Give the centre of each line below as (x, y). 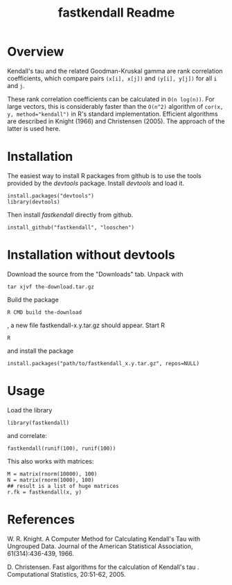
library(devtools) (34, 202)
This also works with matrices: (51, 461)
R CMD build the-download (44, 312)
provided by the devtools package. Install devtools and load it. (96, 183)
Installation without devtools (91, 255)
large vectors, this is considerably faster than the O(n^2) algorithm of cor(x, (115, 106)
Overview (36, 52)
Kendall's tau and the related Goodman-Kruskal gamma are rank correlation (115, 71)
